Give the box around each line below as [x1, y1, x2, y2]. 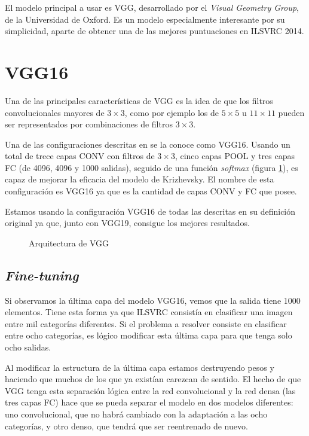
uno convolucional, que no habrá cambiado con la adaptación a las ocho [5, 407, 268, 420]
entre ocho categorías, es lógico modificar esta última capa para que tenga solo [5, 329, 292, 342]
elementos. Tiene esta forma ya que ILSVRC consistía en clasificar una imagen [5, 306, 293, 318]
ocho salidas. [5, 341, 51, 353]
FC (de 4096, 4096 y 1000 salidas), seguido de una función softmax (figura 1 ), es [5, 161, 298, 173]
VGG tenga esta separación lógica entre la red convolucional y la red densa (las [5, 384, 296, 397]
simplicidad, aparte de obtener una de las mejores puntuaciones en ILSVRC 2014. [5, 25, 304, 37]
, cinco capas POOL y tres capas [175, 150, 295, 162]
